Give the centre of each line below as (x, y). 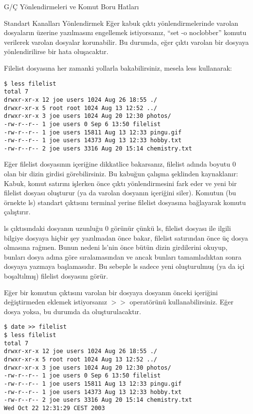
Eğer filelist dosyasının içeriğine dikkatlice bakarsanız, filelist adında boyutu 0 (120, 164)
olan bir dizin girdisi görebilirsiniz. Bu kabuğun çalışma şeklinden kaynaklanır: (121, 174)
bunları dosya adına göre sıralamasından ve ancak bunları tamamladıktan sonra (123, 256)
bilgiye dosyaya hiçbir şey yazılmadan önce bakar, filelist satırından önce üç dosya (126, 237)
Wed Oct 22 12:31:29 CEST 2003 (54, 408)
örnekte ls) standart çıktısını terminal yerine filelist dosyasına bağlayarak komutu (125, 202)
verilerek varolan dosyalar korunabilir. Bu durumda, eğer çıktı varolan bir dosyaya (126, 42)
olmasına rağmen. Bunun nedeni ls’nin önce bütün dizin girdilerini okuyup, (116, 247)
